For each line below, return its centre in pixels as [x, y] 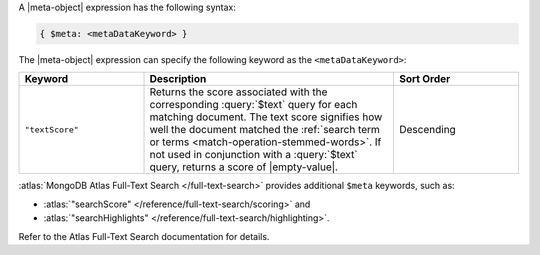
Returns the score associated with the [238, 92]
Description [178, 79]
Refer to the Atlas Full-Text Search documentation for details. [144, 236]
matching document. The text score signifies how [266, 117]
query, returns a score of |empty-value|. [244, 167]
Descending [427, 130]
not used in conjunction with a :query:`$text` [254, 155]
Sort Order [424, 79]
